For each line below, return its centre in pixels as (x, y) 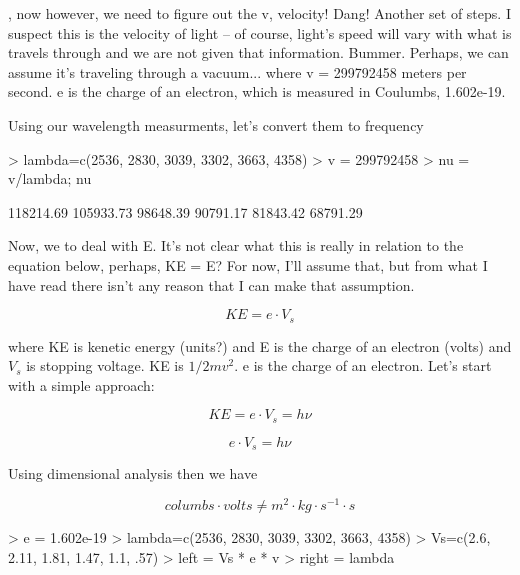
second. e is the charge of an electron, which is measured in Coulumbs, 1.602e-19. (257, 91)
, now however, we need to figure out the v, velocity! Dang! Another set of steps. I (259, 13)
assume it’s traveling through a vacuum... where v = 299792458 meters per (237, 71)
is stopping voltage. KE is (105, 365)
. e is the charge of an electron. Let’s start (363, 365)
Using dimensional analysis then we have (133, 473)
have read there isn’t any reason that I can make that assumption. (211, 284)
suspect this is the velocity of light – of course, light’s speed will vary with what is (260, 32)
